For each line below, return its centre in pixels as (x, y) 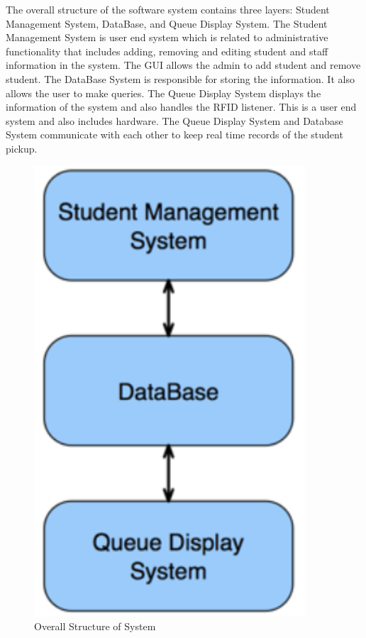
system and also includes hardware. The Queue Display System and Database (174, 120)
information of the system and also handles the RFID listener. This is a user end (181, 107)
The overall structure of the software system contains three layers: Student (168, 9)
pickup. (22, 148)
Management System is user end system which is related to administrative (167, 37)
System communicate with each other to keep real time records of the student (174, 134)
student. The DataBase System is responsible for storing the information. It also (180, 78)
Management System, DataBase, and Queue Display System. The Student (167, 23)
